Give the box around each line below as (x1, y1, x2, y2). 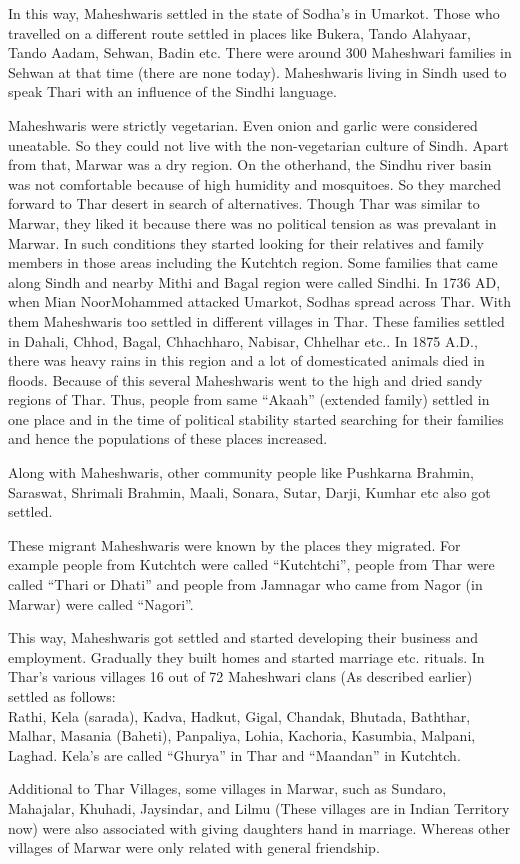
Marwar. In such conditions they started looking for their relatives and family (8, 232, 484, 253)
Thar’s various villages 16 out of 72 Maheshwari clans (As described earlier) (8, 666, 473, 687)
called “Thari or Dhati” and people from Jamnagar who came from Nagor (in (8, 574, 483, 595)
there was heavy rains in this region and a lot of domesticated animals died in (8, 350, 485, 371)
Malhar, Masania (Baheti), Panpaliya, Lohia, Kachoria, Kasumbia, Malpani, (8, 725, 476, 746)
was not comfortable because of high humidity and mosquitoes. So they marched (8, 173, 502, 194)
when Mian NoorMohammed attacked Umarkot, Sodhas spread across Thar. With (8, 291, 511, 312)
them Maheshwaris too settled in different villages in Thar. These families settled (8, 310, 505, 331)
